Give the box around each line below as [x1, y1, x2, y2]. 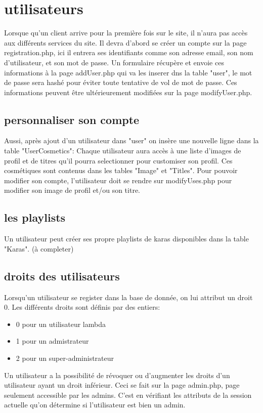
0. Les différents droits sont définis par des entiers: [4, 302, 160, 312]
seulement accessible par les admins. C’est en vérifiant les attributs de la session [4, 389, 252, 400]
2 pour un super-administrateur [16, 353, 114, 363]
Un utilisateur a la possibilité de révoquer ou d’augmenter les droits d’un [4, 369, 230, 380]
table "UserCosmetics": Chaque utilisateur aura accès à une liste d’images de [4, 145, 241, 156]
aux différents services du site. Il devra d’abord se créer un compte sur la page [4, 37, 247, 48]
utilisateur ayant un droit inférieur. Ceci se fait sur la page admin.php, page [4, 380, 240, 390]
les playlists [4, 210, 66, 225]
